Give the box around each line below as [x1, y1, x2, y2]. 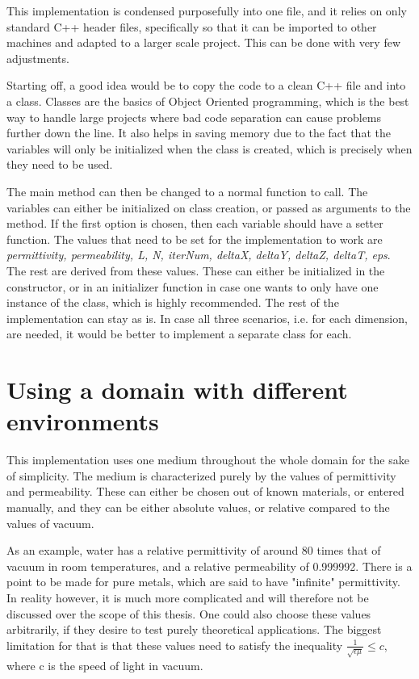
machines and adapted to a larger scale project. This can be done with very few [6, 34, 401, 51]
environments [6, 404, 159, 438]
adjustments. [6, 49, 69, 66]
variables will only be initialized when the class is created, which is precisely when [6, 140, 413, 157]
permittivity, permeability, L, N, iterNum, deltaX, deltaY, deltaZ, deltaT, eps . [6, 246, 391, 263]
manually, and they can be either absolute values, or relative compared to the [6, 498, 390, 515]
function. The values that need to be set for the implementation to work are [6, 230, 383, 247]
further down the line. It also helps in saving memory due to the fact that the [6, 124, 391, 141]
